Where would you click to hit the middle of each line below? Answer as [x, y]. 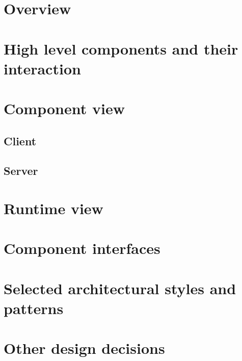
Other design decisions [84, 348]
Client [20, 140]
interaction [42, 68]
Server [21, 171]
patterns [34, 308]
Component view [64, 108]
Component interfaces [82, 248]
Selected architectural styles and [120, 288]
